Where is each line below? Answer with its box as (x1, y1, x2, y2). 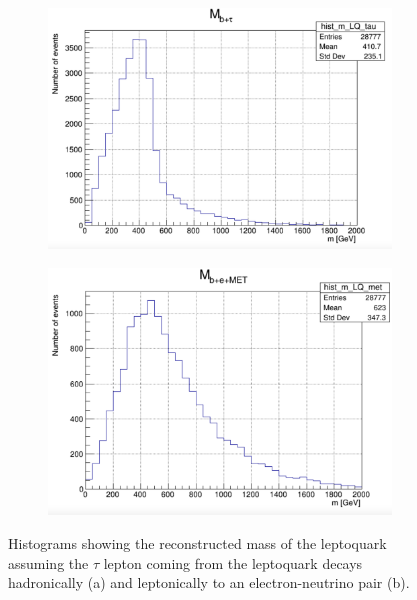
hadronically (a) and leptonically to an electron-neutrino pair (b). (8, 572, 410, 593)
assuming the (8, 552, 89, 573)
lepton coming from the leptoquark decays (103, 552, 363, 573)
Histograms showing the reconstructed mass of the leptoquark (8, 532, 387, 553)
